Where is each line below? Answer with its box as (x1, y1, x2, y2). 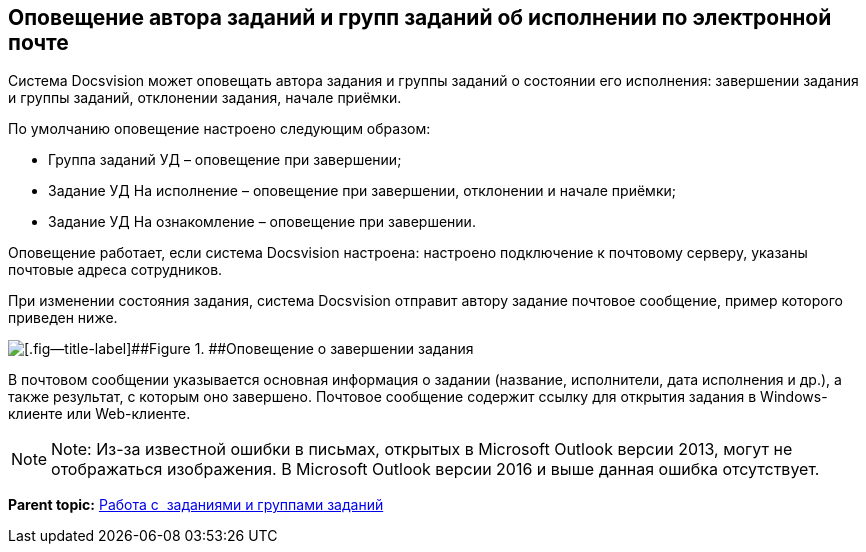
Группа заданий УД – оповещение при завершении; (48, 151, 402, 169)
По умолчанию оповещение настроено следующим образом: (8, 120, 431, 138)
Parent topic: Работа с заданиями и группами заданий (8, 496, 384, 514)
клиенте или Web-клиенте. (8, 405, 191, 423)
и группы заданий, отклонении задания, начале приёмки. (8, 89, 402, 107)
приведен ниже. (8, 309, 118, 327)
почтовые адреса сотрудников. (8, 261, 223, 279)
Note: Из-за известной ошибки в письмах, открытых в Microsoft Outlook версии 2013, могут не (51, 439, 793, 460)
